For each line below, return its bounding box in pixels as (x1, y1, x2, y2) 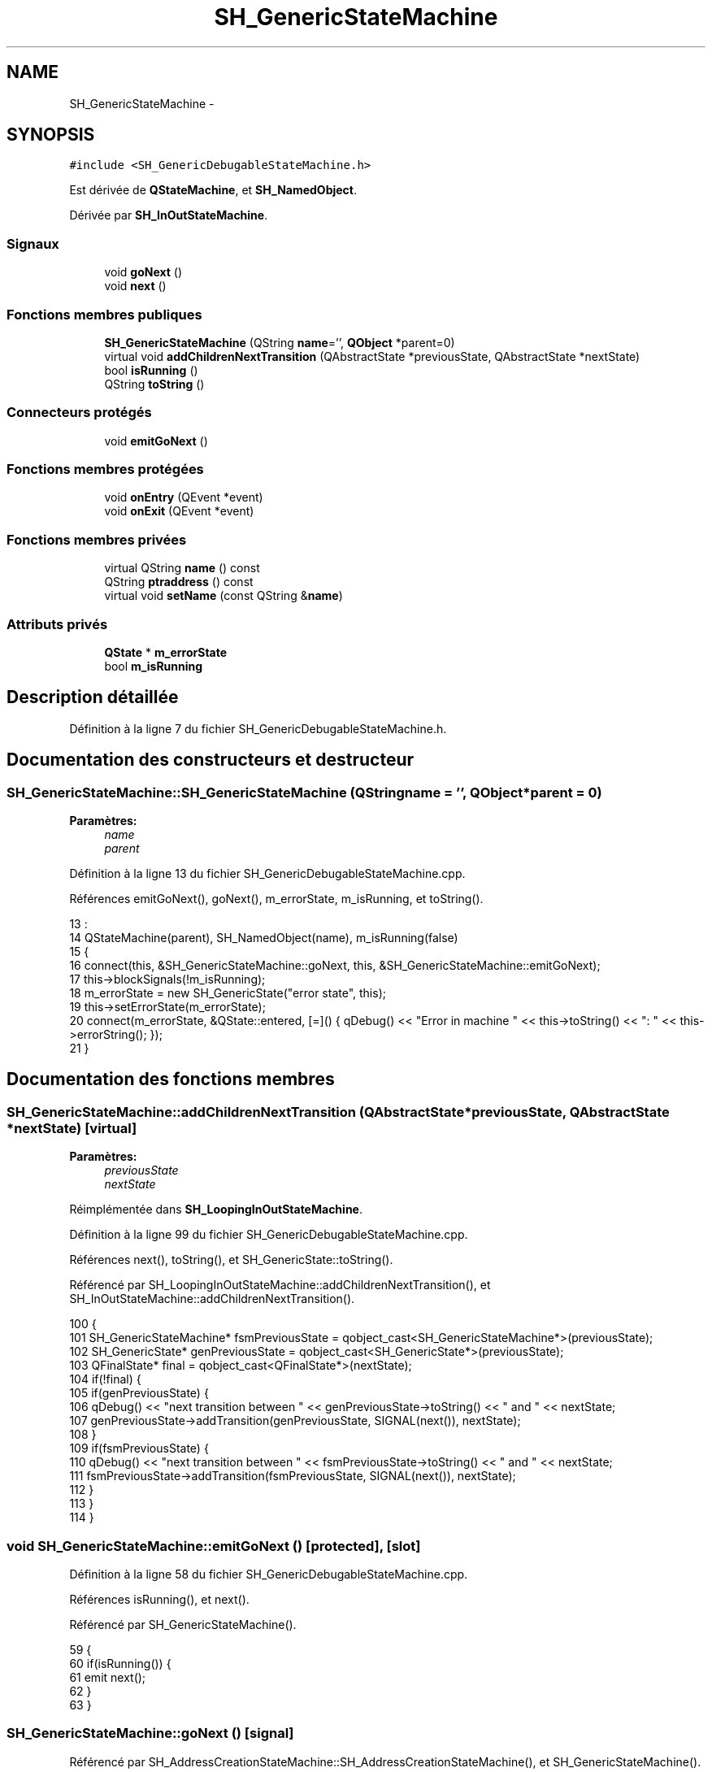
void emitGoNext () (104, 433, 208, 448)
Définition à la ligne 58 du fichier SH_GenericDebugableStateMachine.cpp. (69, 1566, 468, 1581)
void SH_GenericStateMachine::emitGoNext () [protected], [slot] (7, 1537, 421, 1554)
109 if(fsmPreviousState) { (69, 1441, 209, 1456)
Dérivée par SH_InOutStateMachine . (69, 208, 268, 223)
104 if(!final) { (69, 1372, 141, 1387)
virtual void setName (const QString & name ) (104, 588, 343, 603)
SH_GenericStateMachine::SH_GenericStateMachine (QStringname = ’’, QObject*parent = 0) (7, 784, 602, 801)
